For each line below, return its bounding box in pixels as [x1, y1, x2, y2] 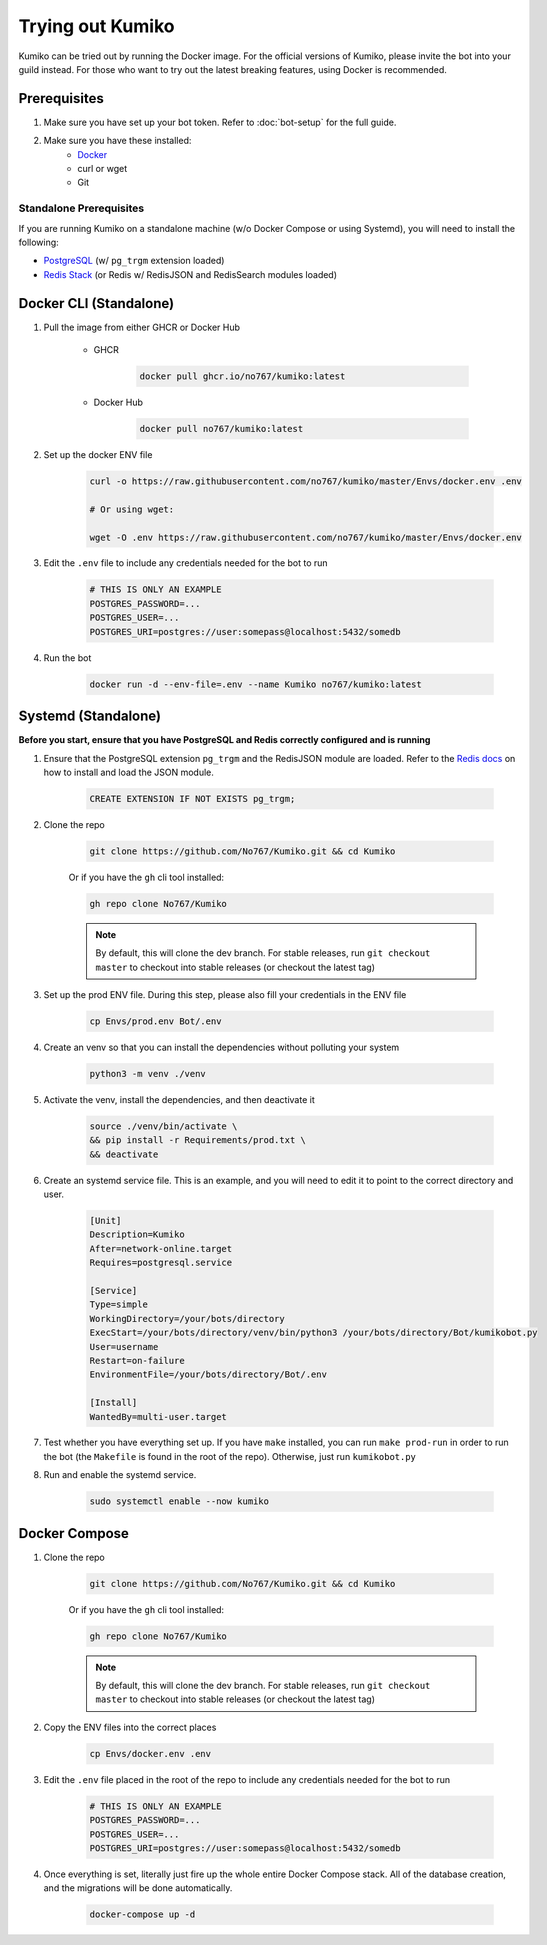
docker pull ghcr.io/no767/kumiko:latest [139, 371, 346, 382]
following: [18, 236, 59, 248]
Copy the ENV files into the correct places [43, 1721, 217, 1733]
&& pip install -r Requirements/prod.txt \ [89, 1135, 307, 1146]
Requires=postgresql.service [89, 1257, 233, 1269]
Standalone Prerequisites [18, 201, 145, 215]
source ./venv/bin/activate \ [89, 1120, 238, 1132]
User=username [89, 1341, 159, 1352]
